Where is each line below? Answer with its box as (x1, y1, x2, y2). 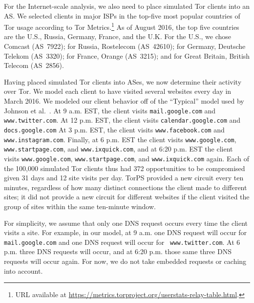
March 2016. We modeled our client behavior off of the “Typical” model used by (4, 96, 244, 106)
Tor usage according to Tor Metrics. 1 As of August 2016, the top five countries (4, 21, 239, 32)
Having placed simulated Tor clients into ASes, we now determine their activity (4, 76, 242, 87)
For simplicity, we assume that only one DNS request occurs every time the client (4, 217, 248, 228)
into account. (4, 265, 43, 276)
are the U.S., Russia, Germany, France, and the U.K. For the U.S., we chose (4, 31, 232, 42)
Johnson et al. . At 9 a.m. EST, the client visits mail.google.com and (4, 105, 216, 115)
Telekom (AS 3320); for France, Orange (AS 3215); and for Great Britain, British (4, 50, 250, 61)
